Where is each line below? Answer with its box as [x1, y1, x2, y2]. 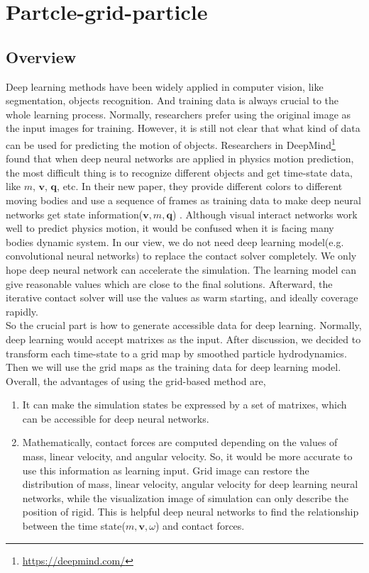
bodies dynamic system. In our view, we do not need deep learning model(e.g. [6, 234, 344, 249]
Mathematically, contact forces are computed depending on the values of [22, 435, 338, 450]
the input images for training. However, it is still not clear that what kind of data [6, 121, 360, 135]
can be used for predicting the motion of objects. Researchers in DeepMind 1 [6, 135, 336, 152]
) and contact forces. [155, 518, 245, 533]
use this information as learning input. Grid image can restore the [22, 462, 309, 477]
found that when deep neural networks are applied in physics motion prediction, [6, 151, 354, 166]
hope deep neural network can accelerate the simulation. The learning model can [6, 262, 357, 277]
